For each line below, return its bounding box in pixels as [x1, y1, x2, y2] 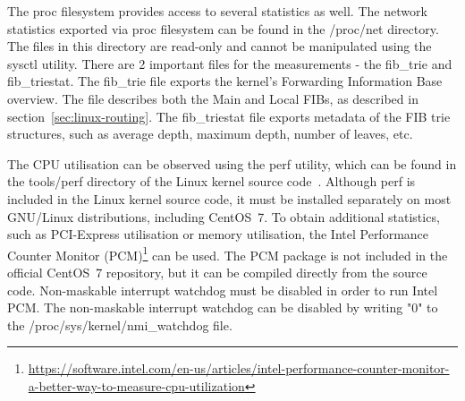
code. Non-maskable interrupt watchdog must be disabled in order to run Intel [7, 280, 438, 299]
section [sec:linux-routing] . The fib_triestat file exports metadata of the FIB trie [7, 107, 451, 125]
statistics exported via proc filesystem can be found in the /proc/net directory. [7, 19, 439, 38]
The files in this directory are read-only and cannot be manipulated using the [7, 37, 432, 55]
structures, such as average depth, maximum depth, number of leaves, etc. [7, 124, 413, 143]
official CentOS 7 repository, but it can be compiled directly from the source [7, 262, 427, 281]
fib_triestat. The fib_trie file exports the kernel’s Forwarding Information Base [7, 72, 443, 90]
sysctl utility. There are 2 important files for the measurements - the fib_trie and [7, 54, 452, 73]
